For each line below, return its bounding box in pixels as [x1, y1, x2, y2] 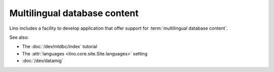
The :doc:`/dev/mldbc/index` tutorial [22, 43, 97, 50]
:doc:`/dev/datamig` [22, 58, 63, 64]
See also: [9, 34, 29, 40]
